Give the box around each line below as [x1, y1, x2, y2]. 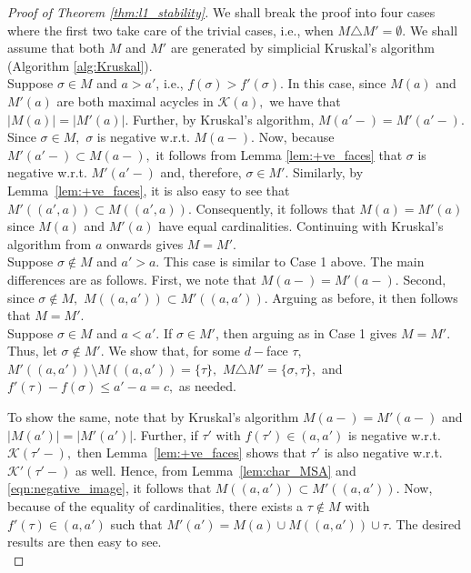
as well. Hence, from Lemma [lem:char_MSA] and [75, 460, 356, 479]
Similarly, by [293, 163, 364, 182]
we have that [269, 91, 341, 110]
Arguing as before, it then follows [272, 287, 458, 307]
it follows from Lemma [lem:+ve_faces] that [155, 145, 403, 164]
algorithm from [7, 234, 92, 253]
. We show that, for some [100, 341, 241, 360]
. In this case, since [280, 74, 386, 93]
